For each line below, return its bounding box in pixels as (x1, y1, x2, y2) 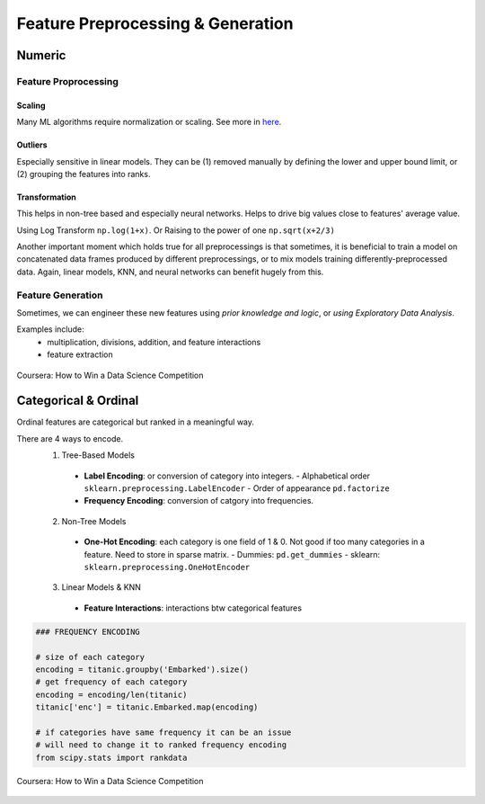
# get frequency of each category (35, 677, 188, 687)
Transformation (16, 192, 76, 202)
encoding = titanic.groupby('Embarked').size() (35, 664, 249, 674)
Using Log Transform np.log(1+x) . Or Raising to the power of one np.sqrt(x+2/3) (16, 225, 336, 236)
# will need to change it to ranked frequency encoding (35, 740, 287, 750)
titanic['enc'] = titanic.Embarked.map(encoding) (35, 702, 259, 712)
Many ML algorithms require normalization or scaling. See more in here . (16, 117, 282, 128)
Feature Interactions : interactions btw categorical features (84, 603, 303, 613)
